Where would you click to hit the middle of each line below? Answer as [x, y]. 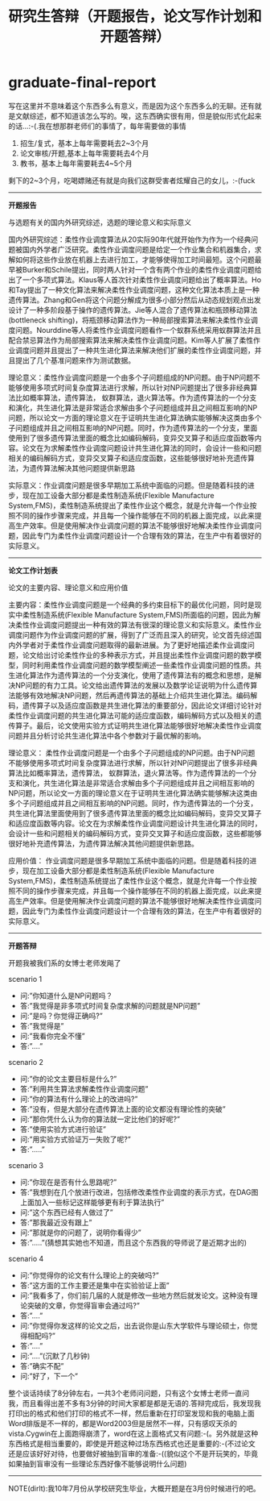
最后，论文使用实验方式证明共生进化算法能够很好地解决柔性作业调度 [149, 726]
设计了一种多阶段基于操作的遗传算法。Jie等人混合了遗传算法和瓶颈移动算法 [133, 310]
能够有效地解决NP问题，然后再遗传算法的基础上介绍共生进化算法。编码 [133, 695]
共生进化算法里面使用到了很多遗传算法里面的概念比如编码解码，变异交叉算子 [135, 813]
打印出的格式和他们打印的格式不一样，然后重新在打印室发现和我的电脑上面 [131, 1413]
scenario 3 [26, 1165]
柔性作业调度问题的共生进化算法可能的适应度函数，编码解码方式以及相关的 [131, 715]
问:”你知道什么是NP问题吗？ [66, 996]
